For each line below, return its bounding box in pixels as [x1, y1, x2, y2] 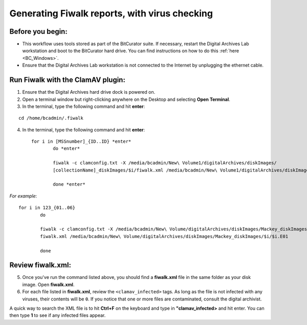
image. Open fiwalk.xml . [22, 281, 75, 288]
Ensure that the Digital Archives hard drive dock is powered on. [22, 89, 156, 95]
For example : [9, 192, 37, 199]
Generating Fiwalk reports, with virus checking [9, 8, 213, 19]
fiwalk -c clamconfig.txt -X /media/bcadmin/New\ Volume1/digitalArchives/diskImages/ [53, 160, 277, 166]
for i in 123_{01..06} [18, 205, 76, 211]
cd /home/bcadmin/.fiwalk [18, 115, 84, 121]
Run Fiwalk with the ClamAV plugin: [9, 76, 125, 84]
